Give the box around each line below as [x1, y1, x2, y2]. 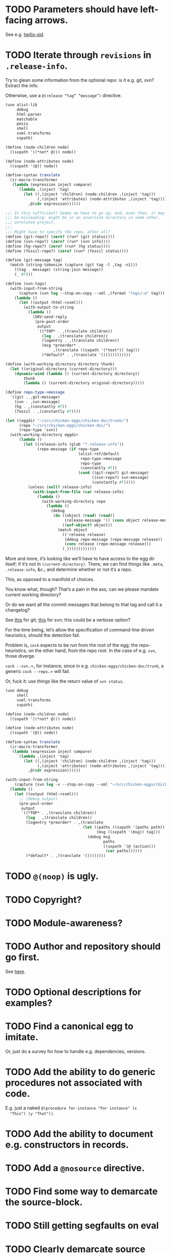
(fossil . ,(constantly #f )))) [14, 409, 81, 414]
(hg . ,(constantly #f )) [14, 404, 67, 409]
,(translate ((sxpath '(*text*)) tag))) [53, 347, 140, 353]
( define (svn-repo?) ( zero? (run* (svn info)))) [5, 239, 110, 244]
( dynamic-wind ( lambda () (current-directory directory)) [14, 371, 140, 376]
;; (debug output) [18, 796, 58, 801]
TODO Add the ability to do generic [5, 1066, 156, 1078]
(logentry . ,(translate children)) [41, 338, 120, 343]
